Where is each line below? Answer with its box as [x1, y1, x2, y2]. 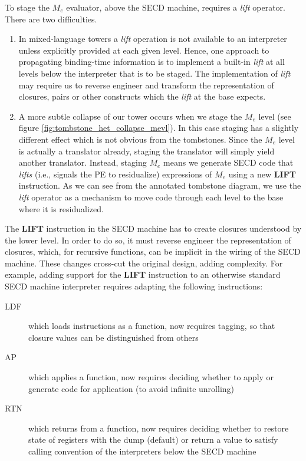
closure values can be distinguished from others [28, 331, 199, 343]
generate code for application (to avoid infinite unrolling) [28, 382, 235, 394]
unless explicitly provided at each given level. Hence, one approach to [18, 44, 269, 56]
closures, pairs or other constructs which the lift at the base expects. [18, 90, 266, 103]
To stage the [5, 1, 50, 13]
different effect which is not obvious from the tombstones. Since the [18, 133, 262, 145]
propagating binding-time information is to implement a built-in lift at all [18, 55, 285, 68]
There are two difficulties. [5, 12, 97, 25]
